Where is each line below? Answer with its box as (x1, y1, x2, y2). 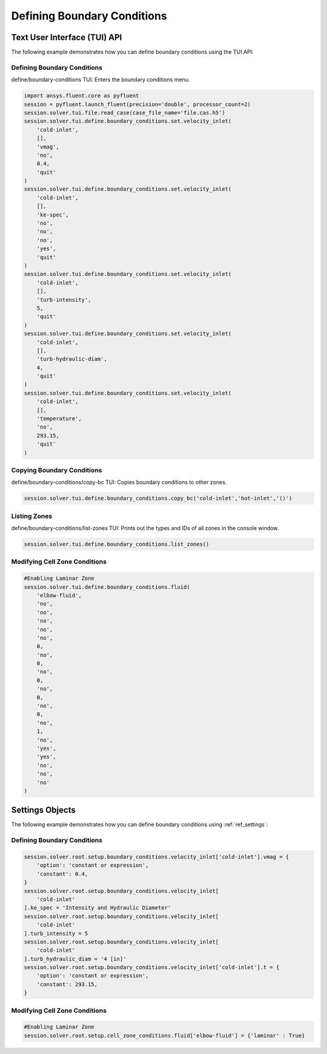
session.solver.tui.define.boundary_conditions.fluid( (24, 583, 190, 590)
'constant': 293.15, (36, 981, 98, 988)
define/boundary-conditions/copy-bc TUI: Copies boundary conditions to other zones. (11, 478, 227, 486)
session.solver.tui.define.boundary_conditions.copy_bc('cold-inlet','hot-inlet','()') (24, 495, 292, 502)
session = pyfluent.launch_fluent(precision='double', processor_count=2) (24, 101, 251, 107)
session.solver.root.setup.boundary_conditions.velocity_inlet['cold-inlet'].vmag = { (24, 853, 289, 860)
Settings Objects (11, 805, 76, 815)
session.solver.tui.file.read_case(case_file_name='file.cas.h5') (24, 109, 225, 116)
